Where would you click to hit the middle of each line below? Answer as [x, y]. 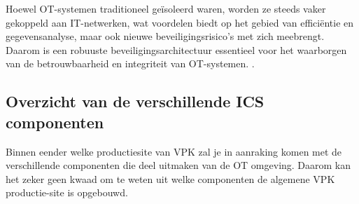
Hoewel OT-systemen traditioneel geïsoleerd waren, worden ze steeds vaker [166, 8]
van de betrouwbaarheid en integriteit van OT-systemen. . [130, 63]
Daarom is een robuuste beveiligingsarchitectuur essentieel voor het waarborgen [176, 49]
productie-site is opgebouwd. [67, 192]
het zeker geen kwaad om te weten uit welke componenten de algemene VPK [170, 178]
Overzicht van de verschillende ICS [135, 101]
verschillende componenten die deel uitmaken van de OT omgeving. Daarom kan [178, 165]
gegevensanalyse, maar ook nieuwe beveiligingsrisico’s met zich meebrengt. [165, 36]
